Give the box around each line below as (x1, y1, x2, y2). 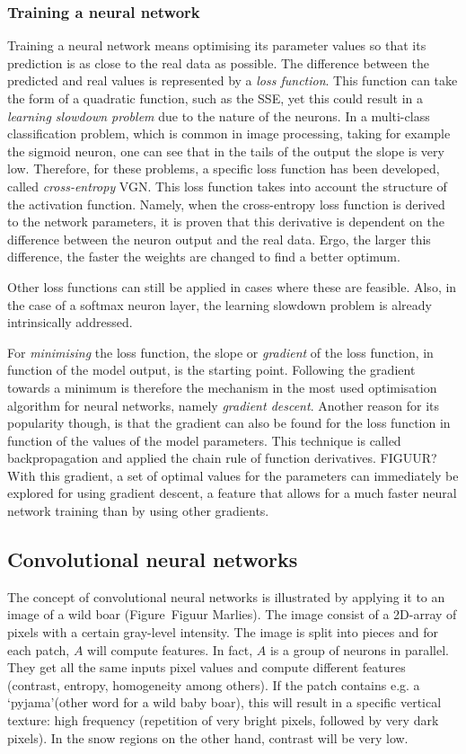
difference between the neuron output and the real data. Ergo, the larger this (7, 229, 431, 248)
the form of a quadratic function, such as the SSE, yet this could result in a (7, 89, 424, 107)
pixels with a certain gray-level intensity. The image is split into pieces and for (7, 623, 438, 642)
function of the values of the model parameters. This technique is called (7, 430, 401, 449)
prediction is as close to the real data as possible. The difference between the (7, 53, 429, 72)
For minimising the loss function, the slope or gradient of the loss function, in (7, 342, 434, 361)
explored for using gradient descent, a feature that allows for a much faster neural (7, 483, 457, 502)
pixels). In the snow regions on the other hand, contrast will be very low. (7, 728, 409, 747)
